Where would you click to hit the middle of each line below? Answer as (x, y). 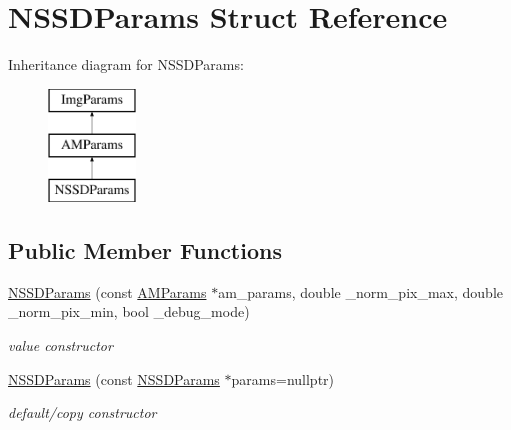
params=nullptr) (283, 378)
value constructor (60, 345)
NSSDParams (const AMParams (107, 291)
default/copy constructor (82, 412)
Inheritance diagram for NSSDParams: (126, 64)
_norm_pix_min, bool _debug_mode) (129, 311)
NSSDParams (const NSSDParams (114, 378)
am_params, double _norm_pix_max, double (360, 291)
